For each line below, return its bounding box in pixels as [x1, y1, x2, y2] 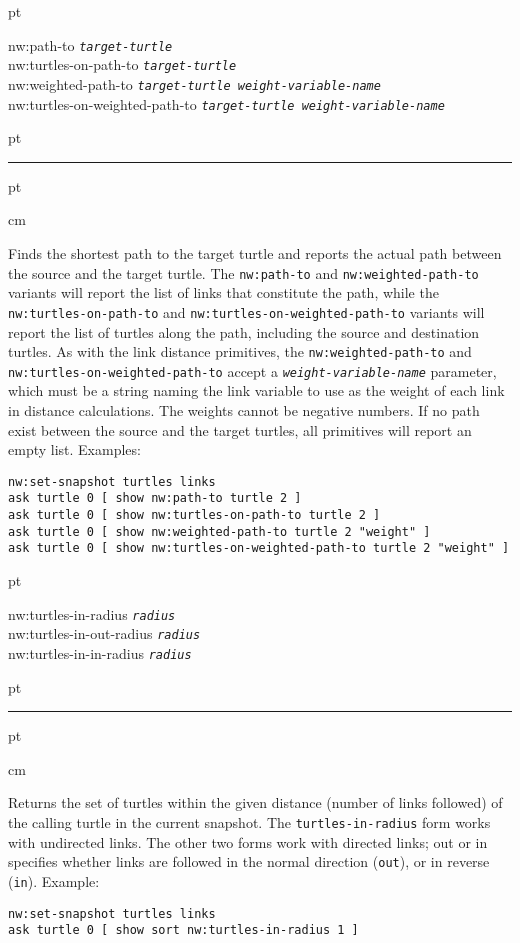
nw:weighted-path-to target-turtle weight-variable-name [8, 73, 381, 94]
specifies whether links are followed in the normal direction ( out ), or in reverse [8, 851, 490, 872]
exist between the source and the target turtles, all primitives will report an [8, 419, 472, 440]
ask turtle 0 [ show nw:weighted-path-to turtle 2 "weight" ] [8, 524, 431, 539]
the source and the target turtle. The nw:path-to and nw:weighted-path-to [8, 262, 479, 283]
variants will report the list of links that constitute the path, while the [8, 282, 439, 303]
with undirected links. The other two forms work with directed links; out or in [8, 831, 488, 852]
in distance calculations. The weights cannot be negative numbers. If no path [8, 400, 480, 420]
